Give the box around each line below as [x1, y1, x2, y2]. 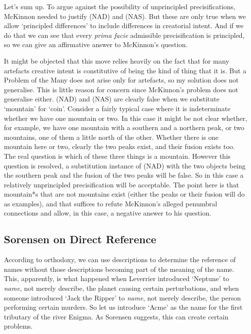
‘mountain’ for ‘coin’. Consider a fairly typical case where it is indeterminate [4, 103, 231, 113]
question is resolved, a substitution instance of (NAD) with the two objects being [4, 160, 246, 170]
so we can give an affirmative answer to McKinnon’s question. [4, 39, 188, 50]
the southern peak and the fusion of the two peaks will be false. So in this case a [4, 170, 244, 180]
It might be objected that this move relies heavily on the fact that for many [4, 55, 230, 66]
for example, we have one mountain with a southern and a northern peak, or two [4, 122, 245, 133]
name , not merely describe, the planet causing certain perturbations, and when [4, 283, 239, 293]
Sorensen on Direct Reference [4, 232, 156, 247]
